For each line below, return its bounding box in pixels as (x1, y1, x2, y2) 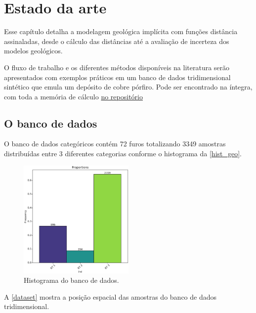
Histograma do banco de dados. (24, 275, 119, 285)
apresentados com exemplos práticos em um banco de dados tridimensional (4, 72, 231, 82)
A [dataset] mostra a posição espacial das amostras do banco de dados (4, 291, 217, 302)
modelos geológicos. (4, 45, 63, 56)
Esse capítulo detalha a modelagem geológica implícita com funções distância (4, 26, 238, 37)
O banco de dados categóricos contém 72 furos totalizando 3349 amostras (4, 138, 226, 149)
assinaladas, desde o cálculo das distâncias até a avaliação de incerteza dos (4, 36, 229, 46)
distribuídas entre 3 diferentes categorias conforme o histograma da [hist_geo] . (4, 148, 242, 159)
